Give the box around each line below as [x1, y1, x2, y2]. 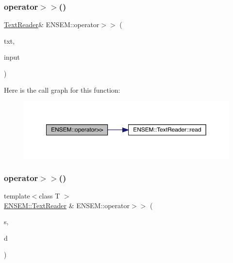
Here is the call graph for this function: [4, 84, 120, 95]
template [4, 191, 30, 201]
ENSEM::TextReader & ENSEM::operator [4, 200, 130, 210]
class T [39, 191, 60, 201]
